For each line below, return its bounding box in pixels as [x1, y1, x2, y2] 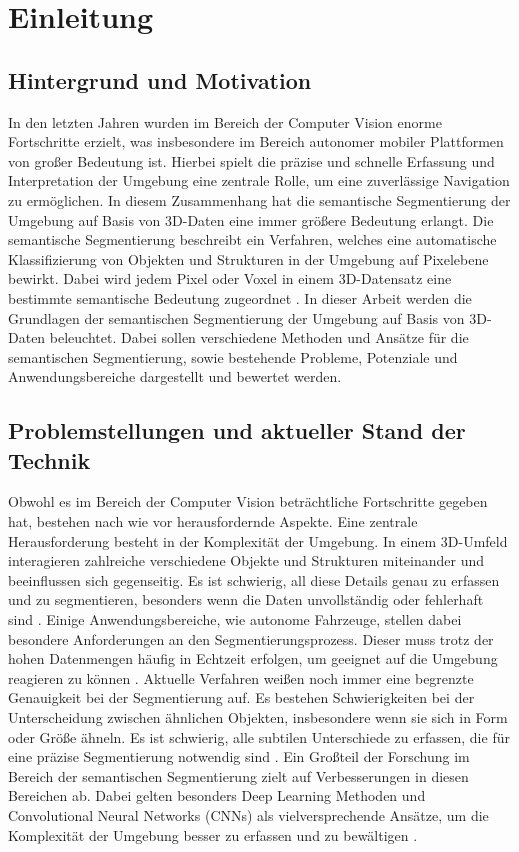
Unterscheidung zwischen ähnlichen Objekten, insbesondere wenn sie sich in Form [8, 707, 508, 728]
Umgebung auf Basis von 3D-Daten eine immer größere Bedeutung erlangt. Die [8, 209, 494, 230]
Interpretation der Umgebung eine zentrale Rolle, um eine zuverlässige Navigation [8, 170, 510, 191]
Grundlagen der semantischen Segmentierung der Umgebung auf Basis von [8, 307, 465, 328]
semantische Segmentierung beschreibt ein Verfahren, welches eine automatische [8, 229, 497, 250]
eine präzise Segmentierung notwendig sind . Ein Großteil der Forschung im [8, 746, 470, 767]
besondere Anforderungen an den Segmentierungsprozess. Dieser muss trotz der [8, 628, 494, 649]
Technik [8, 444, 91, 475]
